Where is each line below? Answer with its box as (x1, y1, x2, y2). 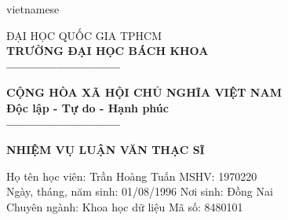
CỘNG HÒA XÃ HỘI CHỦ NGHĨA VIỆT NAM (6, 84, 282, 101)
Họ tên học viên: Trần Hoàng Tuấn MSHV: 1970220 (6, 167, 257, 184)
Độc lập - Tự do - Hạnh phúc (6, 99, 169, 115)
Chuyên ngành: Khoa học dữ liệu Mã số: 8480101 (6, 198, 243, 214)
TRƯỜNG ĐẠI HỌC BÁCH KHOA (6, 42, 209, 59)
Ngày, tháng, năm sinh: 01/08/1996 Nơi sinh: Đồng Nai (6, 183, 273, 200)
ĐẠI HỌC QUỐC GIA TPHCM (6, 27, 162, 43)
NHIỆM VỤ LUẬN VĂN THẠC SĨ (6, 141, 205, 158)
